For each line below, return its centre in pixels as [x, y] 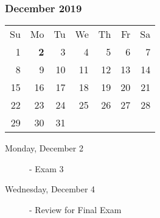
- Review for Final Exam [75, 209]
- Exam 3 [47, 168]
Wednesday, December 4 [50, 189]
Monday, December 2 [44, 148]
